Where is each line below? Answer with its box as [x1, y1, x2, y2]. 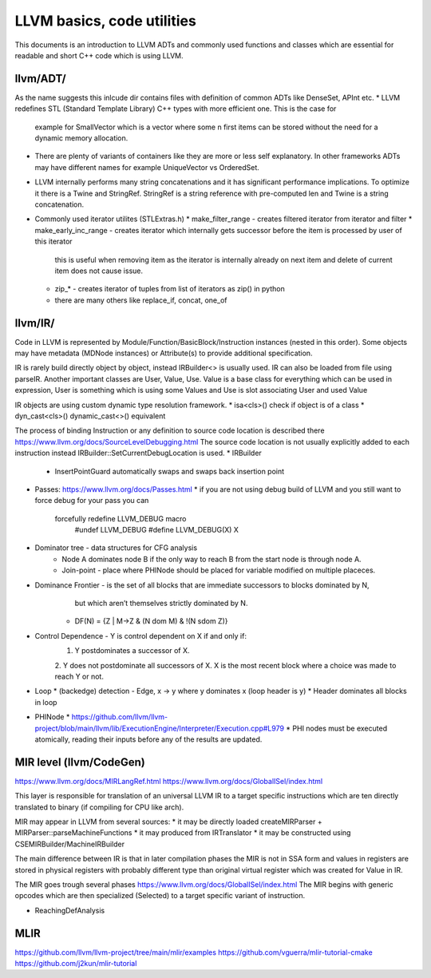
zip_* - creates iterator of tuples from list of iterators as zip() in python [54, 284, 285, 294]
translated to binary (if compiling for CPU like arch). [14, 802, 184, 812]
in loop [34, 697, 57, 707]
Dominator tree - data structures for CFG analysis [34, 543, 198, 552]
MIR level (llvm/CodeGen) [14, 755, 145, 769]
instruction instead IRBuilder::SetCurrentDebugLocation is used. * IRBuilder [14, 448, 263, 458]
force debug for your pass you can [34, 496, 149, 505]
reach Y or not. [54, 671, 104, 681]
